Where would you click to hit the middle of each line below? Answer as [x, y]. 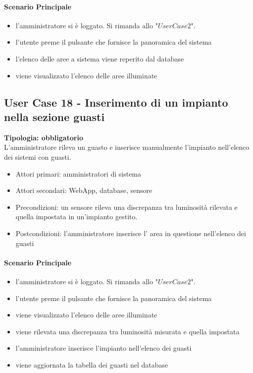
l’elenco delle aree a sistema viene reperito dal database [100, 58]
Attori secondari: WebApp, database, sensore [84, 190]
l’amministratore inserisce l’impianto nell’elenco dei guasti [103, 348]
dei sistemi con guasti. [38, 156]
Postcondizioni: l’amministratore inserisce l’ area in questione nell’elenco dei [131, 233]
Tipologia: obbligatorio [44, 137]
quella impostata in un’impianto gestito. [76, 217]
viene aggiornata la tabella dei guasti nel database [92, 364]
